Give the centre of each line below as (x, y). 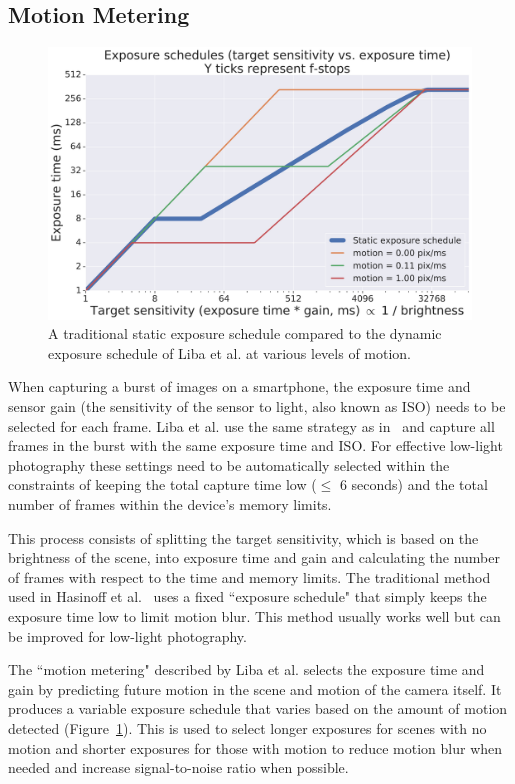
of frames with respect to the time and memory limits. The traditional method (249, 576)
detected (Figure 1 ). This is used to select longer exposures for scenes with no (247, 727)
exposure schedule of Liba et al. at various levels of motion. (230, 352)
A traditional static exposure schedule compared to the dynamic (245, 333)
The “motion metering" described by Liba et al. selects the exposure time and (246, 669)
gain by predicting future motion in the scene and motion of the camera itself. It (255, 688)
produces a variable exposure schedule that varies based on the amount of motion (258, 708)
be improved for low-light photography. (127, 635)
